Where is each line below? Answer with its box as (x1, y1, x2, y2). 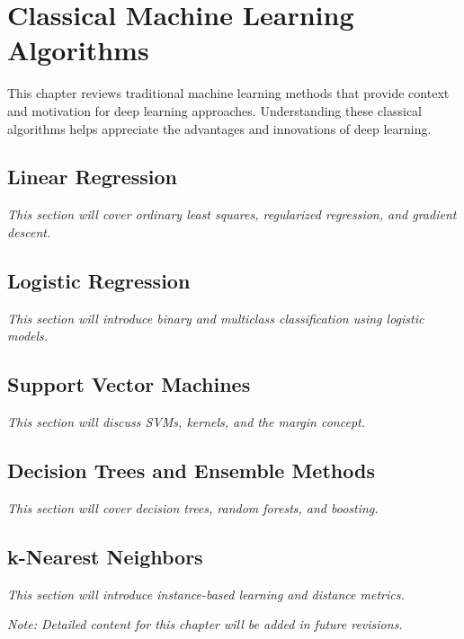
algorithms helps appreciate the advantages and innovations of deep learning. (7, 119, 432, 138)
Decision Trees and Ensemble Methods (7, 457, 375, 484)
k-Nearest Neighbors (7, 542, 203, 570)
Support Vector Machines (7, 370, 251, 398)
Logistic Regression (7, 266, 191, 294)
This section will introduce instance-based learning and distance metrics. (7, 584, 405, 603)
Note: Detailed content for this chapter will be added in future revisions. (7, 615, 403, 634)
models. (7, 326, 49, 345)
